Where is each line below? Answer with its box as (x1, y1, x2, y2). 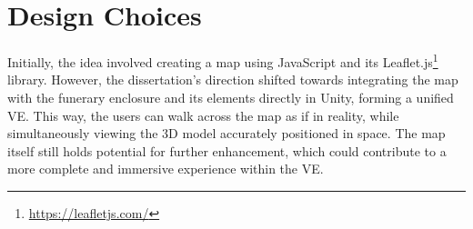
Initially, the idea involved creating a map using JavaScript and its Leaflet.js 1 (7, 50, 438, 71)
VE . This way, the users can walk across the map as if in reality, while (7, 105, 399, 124)
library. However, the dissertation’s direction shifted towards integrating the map (7, 70, 458, 89)
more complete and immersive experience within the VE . (7, 159, 324, 178)
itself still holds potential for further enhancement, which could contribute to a (7, 141, 447, 160)
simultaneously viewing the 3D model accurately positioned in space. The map (7, 124, 446, 143)
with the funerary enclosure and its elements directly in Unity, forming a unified (7, 87, 454, 106)
